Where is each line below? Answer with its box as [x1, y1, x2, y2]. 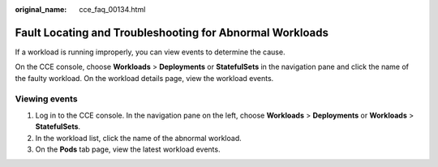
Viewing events [15, 93, 78, 105]
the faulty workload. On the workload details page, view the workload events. [15, 73, 274, 83]
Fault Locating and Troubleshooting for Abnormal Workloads [15, 25, 328, 40]
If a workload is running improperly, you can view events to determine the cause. [15, 47, 286, 57]
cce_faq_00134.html [79, 5, 146, 14]
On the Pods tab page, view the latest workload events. [35, 144, 221, 154]
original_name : [15, 5, 67, 14]
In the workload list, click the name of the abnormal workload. [35, 133, 243, 143]
